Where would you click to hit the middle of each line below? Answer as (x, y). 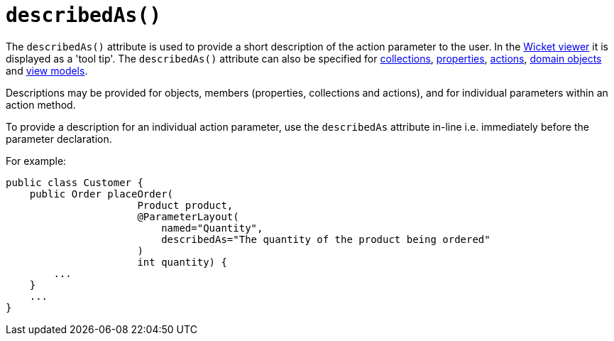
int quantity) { (182, 262)
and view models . (47, 70)
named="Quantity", (212, 228)
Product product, (185, 205)
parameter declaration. (59, 139)
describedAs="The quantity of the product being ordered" (326, 239)
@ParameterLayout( (188, 216)
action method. (41, 104)
